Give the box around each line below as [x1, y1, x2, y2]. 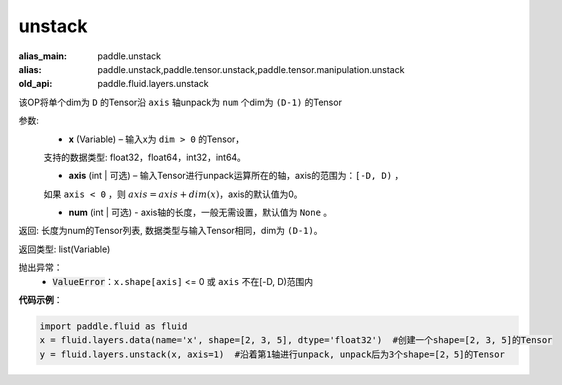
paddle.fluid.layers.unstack [97, 78, 209, 90]
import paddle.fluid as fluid [39, 321, 188, 332]
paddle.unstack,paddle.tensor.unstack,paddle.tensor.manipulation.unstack [97, 63, 405, 75]
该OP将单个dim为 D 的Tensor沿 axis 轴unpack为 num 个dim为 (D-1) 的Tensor [18, 96, 342, 108]
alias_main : [18, 50, 67, 62]
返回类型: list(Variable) [18, 243, 111, 255]
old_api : [18, 78, 53, 90]
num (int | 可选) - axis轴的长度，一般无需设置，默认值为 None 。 [68, 206, 333, 219]
